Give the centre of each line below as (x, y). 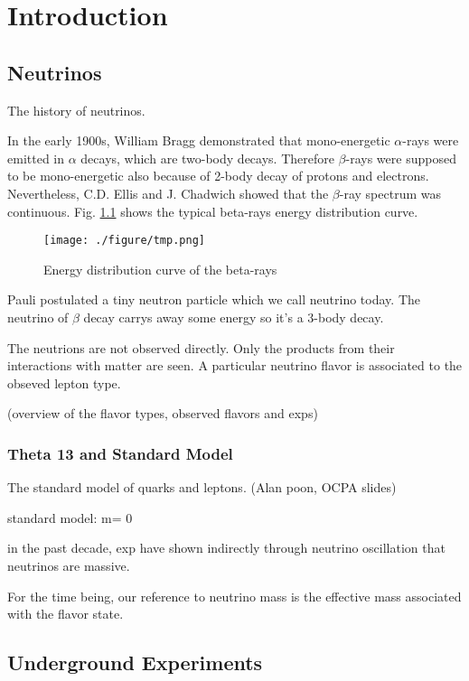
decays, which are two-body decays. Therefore (207, 158)
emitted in (36, 158)
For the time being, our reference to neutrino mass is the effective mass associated (234, 596)
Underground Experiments (135, 662)
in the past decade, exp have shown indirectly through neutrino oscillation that (226, 548)
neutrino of (38, 317)
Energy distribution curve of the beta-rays (160, 269)
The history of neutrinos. (76, 110)
